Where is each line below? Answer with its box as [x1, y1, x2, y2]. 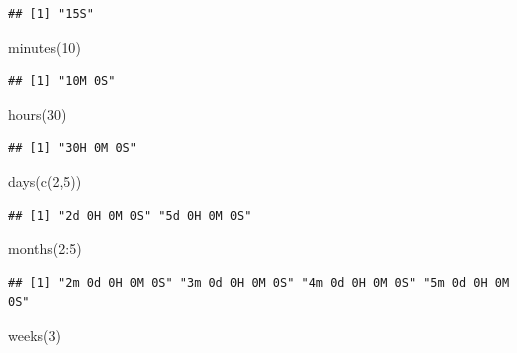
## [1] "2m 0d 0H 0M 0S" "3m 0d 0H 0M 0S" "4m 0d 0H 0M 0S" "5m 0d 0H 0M [8, 275, 510, 290]
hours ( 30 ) [8, 103, 67, 124]
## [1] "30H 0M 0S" [8, 141, 137, 156]
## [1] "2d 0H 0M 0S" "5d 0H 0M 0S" [8, 208, 252, 223]
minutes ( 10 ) [8, 36, 81, 57]
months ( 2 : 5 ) [8, 238, 82, 259]
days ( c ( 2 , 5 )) [8, 170, 82, 191]
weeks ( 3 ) [8, 324, 61, 345]
